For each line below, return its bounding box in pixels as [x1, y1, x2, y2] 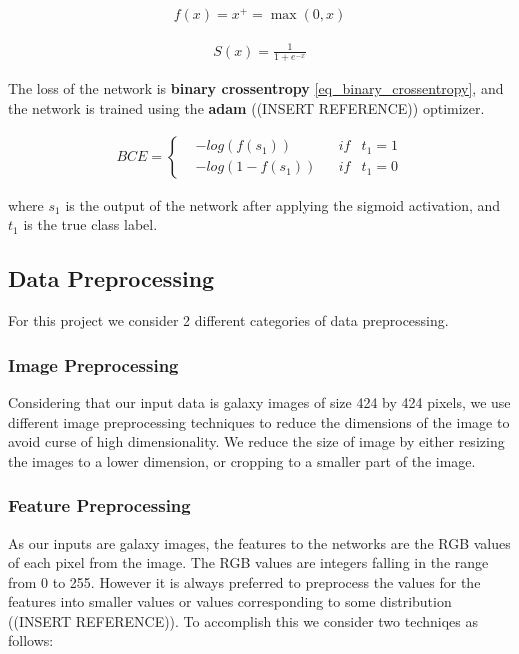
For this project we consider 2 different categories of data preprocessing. [8, 310, 449, 331]
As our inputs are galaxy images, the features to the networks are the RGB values [8, 532, 511, 553]
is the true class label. [23, 214, 158, 235]
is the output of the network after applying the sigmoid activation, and [65, 194, 501, 215]
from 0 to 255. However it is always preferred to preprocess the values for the [8, 571, 481, 592]
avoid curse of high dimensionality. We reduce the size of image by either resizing [8, 431, 505, 452]
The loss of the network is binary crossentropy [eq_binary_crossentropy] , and [8, 78, 504, 99]
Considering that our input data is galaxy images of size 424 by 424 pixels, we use [8, 391, 511, 412]
